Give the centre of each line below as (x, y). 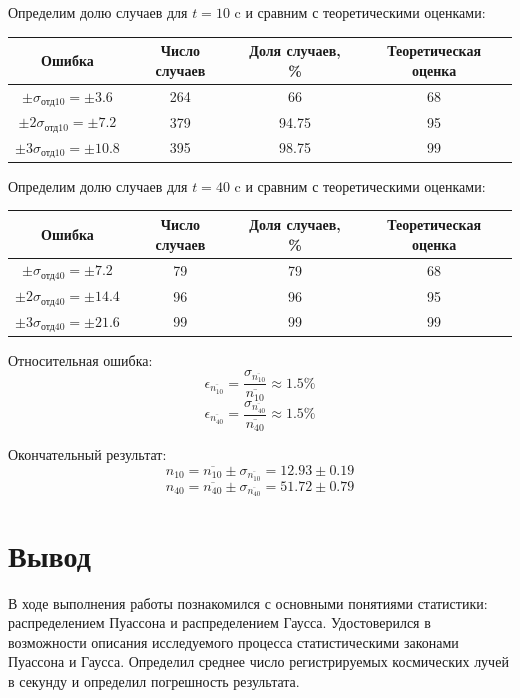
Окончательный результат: (87, 454)
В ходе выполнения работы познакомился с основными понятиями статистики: (248, 602)
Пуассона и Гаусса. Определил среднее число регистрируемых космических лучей (258, 661)
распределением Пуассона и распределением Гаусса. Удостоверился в (219, 622)
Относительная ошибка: (80, 359)
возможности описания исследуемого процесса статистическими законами (233, 641)
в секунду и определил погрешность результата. (154, 680)
